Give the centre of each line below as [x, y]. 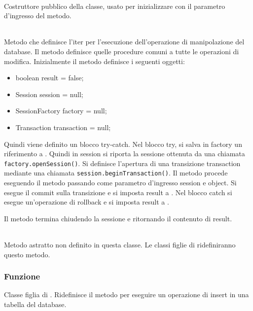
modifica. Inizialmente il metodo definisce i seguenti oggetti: [94, 61]
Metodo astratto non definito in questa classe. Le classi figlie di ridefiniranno [120, 244]
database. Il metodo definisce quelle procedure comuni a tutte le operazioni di [122, 51]
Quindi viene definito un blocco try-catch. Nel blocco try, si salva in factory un [123, 144]
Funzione [22, 276]
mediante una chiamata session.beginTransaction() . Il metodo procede [116, 173]
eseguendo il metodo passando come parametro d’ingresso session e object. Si [120, 183]
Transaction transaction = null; [63, 127]
